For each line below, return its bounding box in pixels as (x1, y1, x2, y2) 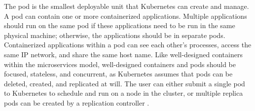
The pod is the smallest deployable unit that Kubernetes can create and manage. (4, 1, 249, 11)
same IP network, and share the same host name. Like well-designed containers (4, 49, 243, 59)
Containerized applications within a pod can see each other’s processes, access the (4, 39, 252, 50)
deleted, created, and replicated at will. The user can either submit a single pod (4, 78, 245, 88)
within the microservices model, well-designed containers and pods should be (4, 59, 236, 69)
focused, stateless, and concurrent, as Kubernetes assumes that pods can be (4, 69, 233, 79)
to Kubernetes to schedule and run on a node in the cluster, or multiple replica (4, 88, 243, 98)
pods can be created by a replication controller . (4, 97, 149, 108)
